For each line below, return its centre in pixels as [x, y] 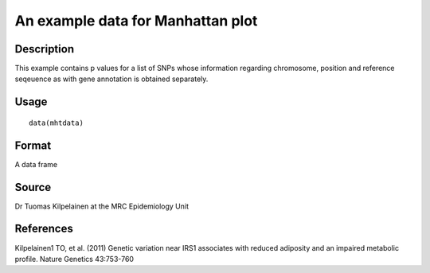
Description [45, 49]
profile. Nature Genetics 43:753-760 [74, 259]
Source [33, 187]
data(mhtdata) [56, 123]
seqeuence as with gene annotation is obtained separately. [111, 79]
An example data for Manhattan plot [136, 21]
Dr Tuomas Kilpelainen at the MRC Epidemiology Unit [102, 206]
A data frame [36, 164]
